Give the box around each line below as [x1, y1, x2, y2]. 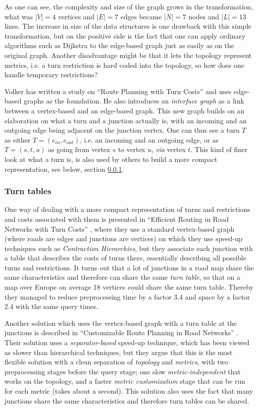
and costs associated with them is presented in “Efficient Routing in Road [4, 213, 229, 224]
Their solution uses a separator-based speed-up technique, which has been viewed [4, 337, 250, 348]
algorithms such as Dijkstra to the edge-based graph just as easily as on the [4, 40, 234, 51]
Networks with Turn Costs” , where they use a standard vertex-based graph [4, 223, 235, 234]
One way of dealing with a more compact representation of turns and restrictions [4, 204, 250, 214]
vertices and [58, 11, 95, 21]
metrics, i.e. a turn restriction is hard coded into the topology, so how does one [4, 59, 244, 70]
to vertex [118, 144, 146, 154]
